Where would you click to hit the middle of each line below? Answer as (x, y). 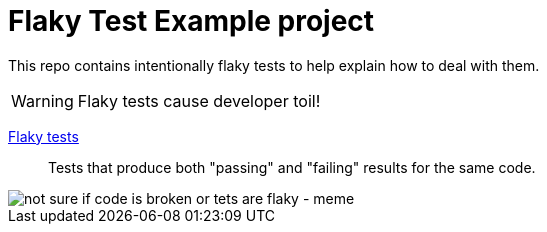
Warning (42, 100)
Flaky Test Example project (191, 21)
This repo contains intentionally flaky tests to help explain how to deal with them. (274, 65)
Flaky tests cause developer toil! (199, 100)
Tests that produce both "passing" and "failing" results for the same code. (292, 167)
